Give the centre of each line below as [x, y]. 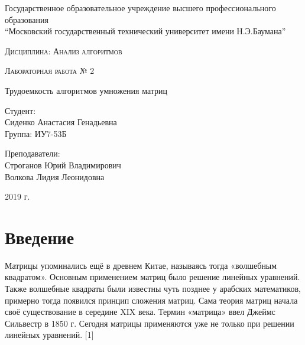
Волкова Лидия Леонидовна [55, 176]
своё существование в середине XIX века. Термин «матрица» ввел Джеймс [140, 312]
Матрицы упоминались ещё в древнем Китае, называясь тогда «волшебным [141, 265]
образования [27, 19]
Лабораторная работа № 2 [50, 71]
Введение [40, 237]
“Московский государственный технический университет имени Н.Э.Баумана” [145, 31]
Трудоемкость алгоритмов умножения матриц [86, 90]
